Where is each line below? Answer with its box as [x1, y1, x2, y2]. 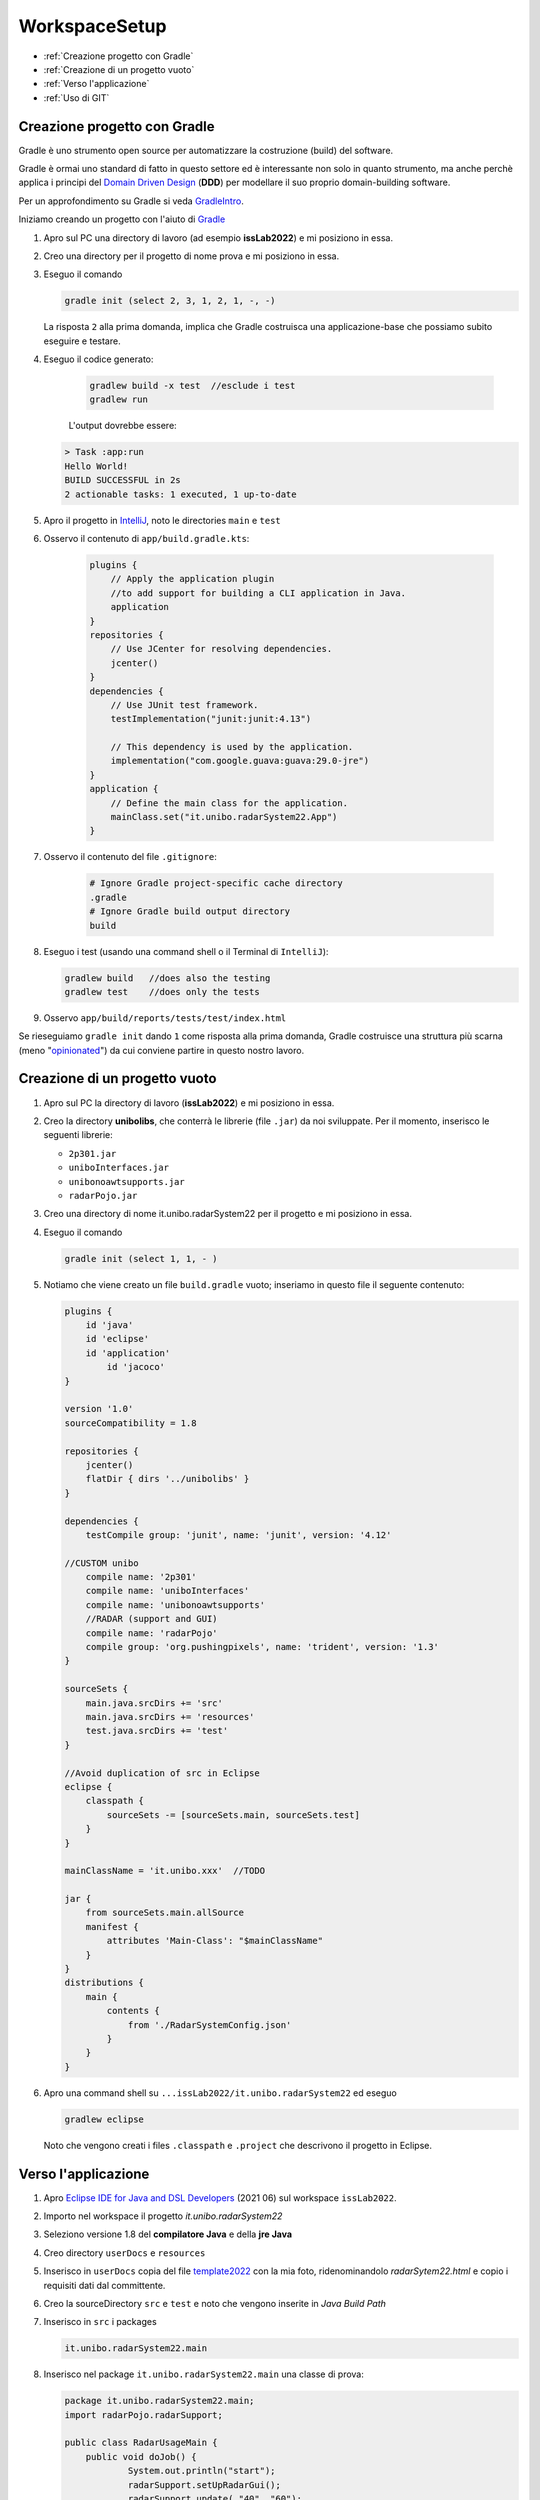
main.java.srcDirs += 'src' [85, 1697, 224, 1709]
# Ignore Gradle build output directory [89, 906, 290, 917]
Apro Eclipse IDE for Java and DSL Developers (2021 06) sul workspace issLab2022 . [43, 2191, 397, 2204]
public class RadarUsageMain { [64, 2437, 219, 2449]
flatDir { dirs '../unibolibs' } [85, 1473, 250, 1485]
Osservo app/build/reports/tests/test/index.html [43, 1011, 287, 1024]
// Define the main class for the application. [110, 797, 349, 809]
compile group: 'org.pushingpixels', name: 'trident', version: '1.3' [85, 1641, 440, 1653]
